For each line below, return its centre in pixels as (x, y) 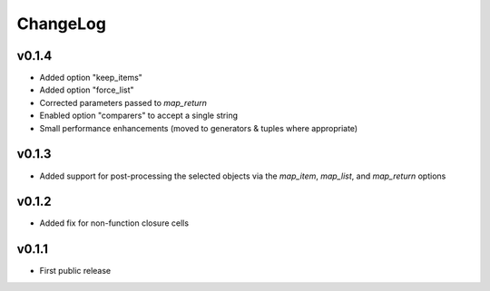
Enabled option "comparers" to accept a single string (139, 116)
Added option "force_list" (87, 90)
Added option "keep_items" (91, 78)
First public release (75, 271)
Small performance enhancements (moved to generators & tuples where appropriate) (199, 128)
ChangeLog (61, 24)
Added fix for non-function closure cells (114, 223)
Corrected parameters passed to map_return (123, 102)
